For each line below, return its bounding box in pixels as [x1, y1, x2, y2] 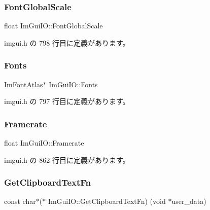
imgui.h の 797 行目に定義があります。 [4, 96, 130, 107]
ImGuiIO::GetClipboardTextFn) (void [48, 196, 166, 206]
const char [4, 196, 36, 206]
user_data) [171, 196, 206, 206]
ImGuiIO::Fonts [49, 79, 98, 89]
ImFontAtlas [4, 79, 43, 89]
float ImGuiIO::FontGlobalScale [4, 20, 103, 31]
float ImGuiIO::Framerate [4, 137, 84, 148]
